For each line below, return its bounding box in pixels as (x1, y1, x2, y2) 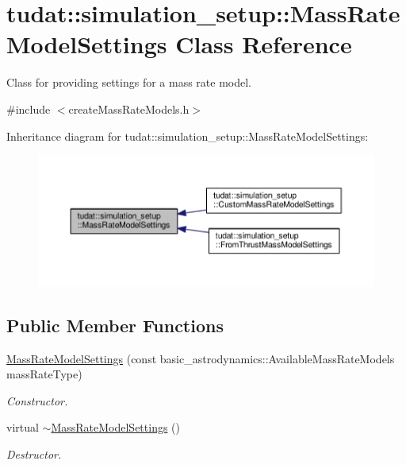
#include (6, 100, 51, 117)
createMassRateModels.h (68, 100, 190, 117)
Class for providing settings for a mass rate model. (6, 74, 251, 91)
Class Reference (175, 28, 352, 60)
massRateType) (6, 366, 82, 382)
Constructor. (6, 392, 68, 409)
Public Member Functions (6, 312, 224, 337)
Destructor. (6, 445, 62, 462)
